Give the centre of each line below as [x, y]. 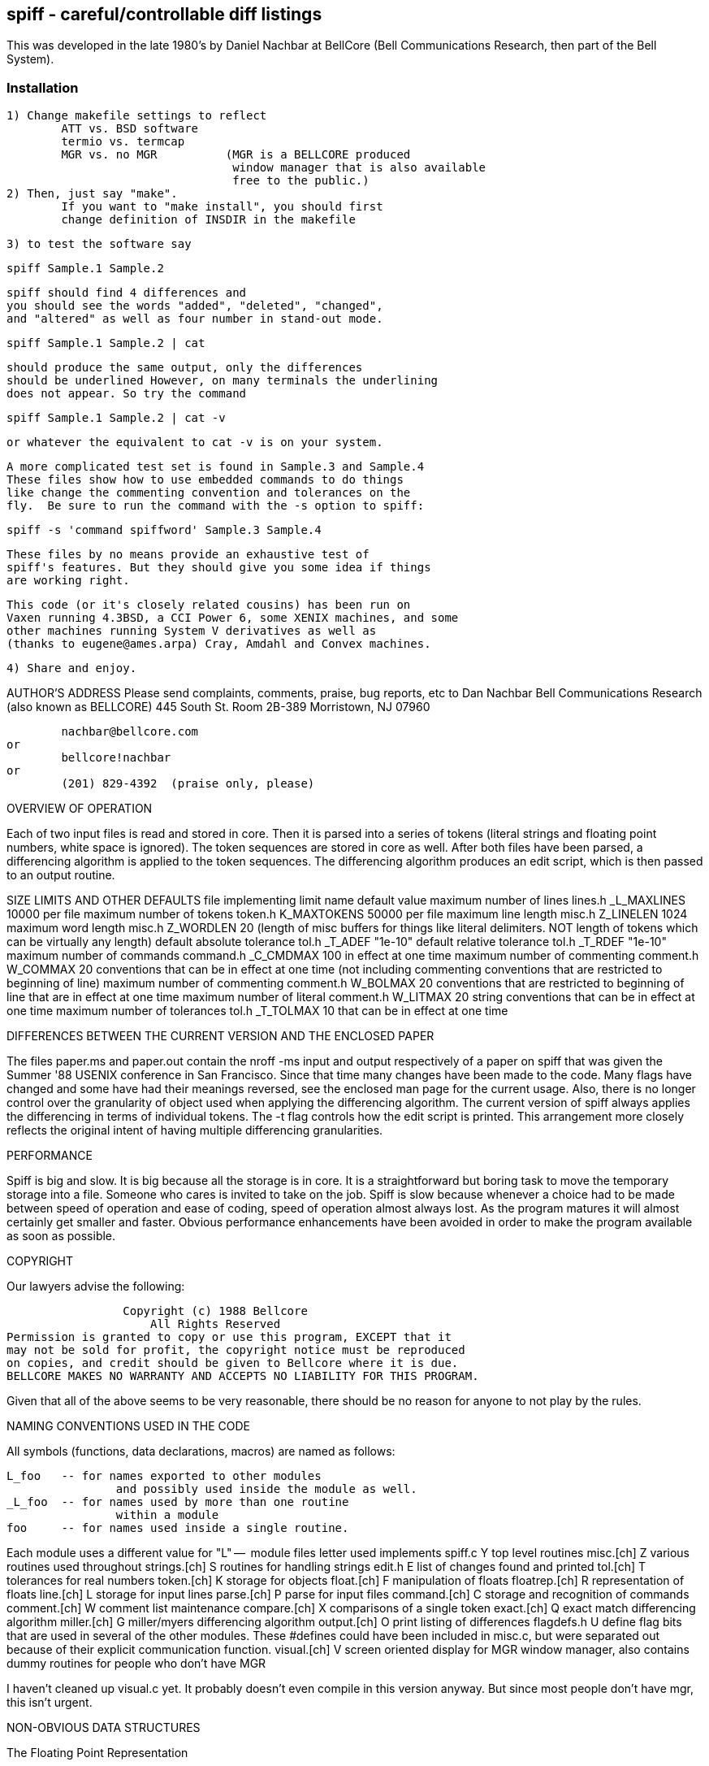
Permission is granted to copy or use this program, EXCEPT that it [229, 1337]
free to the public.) [301, 181]
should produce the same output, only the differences [185, 368]
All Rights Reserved [216, 1324]
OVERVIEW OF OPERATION [80, 809]
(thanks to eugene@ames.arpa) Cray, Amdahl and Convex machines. [219, 644]
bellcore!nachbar [116, 758]
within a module [167, 1515]
